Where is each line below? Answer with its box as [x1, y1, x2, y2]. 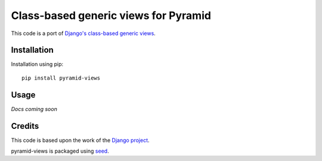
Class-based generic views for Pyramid [11, 9, 212, 22]
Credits [11, 121, 39, 131]
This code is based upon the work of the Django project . [11, 137, 150, 144]
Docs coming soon [11, 105, 58, 112]
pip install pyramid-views [21, 74, 101, 81]
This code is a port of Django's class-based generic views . [11, 30, 156, 37]
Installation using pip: [11, 61, 64, 68]
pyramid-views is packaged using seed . [11, 147, 110, 154]
